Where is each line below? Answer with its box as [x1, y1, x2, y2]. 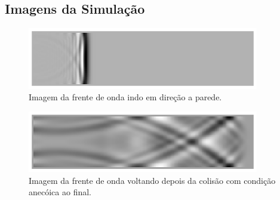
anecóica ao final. [29, 186, 91, 198]
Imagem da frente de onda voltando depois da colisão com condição [29, 174, 276, 186]
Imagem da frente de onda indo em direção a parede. [29, 91, 222, 103]
